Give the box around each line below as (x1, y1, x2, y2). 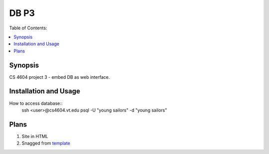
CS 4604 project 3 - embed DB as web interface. (9, 74, 110, 80)
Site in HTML (21, 133, 48, 139)
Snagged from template (21, 140, 71, 147)
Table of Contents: (9, 25, 47, 31)
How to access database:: (9, 100, 63, 106)
